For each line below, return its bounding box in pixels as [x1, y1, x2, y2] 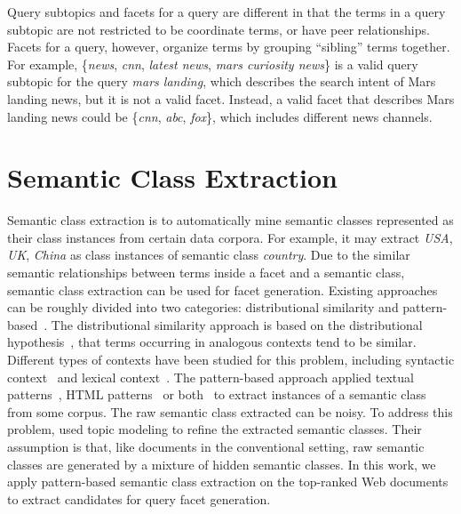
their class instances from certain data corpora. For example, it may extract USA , [7, 228, 453, 246]
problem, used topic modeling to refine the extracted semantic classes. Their [7, 420, 422, 438]
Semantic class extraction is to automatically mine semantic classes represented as [7, 211, 454, 229]
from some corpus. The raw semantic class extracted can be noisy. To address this [7, 402, 453, 421]
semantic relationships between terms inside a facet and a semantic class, [7, 263, 405, 282]
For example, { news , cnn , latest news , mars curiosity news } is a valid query [7, 54, 418, 73]
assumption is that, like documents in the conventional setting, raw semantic [7, 438, 425, 455]
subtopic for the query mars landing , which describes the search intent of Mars [7, 72, 436, 91]
